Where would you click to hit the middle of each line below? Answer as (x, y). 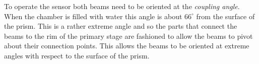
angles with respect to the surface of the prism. (77, 55)
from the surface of (225, 16)
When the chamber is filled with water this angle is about (93, 16)
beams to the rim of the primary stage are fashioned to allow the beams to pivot (128, 36)
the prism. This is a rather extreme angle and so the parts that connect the (121, 26)
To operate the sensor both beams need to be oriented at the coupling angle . (122, 6)
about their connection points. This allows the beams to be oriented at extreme (127, 46)
